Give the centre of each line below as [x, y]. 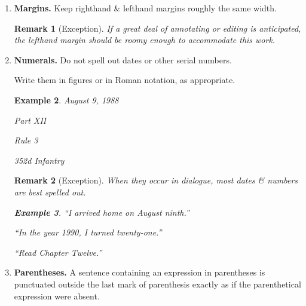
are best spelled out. [50, 192]
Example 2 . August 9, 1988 [66, 100]
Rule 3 [26, 140]
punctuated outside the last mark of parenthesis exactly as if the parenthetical [157, 284]
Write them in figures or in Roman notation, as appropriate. [125, 80]
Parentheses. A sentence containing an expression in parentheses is [140, 272]
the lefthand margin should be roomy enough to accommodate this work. [145, 40]
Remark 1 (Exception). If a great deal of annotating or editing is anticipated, [157, 28]
